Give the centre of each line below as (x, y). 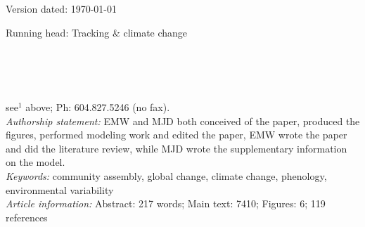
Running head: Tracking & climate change (97, 32)
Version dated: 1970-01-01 (62, 8)
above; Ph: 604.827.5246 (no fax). (98, 106)
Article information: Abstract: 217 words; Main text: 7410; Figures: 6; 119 (166, 203)
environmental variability (60, 189)
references (27, 217)
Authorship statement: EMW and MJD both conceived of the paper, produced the (183, 121)
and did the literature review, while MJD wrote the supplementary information (177, 148)
